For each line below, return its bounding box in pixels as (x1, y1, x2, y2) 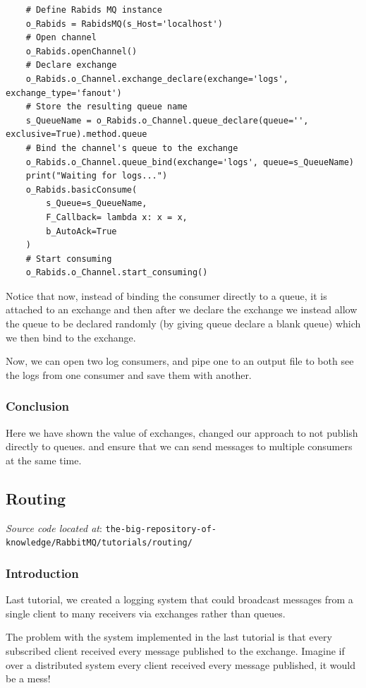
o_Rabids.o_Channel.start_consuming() (25, 267, 208, 278)
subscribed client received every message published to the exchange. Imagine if (6, 643, 345, 658)
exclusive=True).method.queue (6, 129, 147, 140)
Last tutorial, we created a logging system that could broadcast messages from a (6, 592, 353, 607)
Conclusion (6, 397, 69, 415)
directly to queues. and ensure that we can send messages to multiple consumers (6, 439, 353, 454)
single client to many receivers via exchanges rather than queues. (6, 605, 286, 620)
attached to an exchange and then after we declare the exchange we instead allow (6, 302, 358, 317)
